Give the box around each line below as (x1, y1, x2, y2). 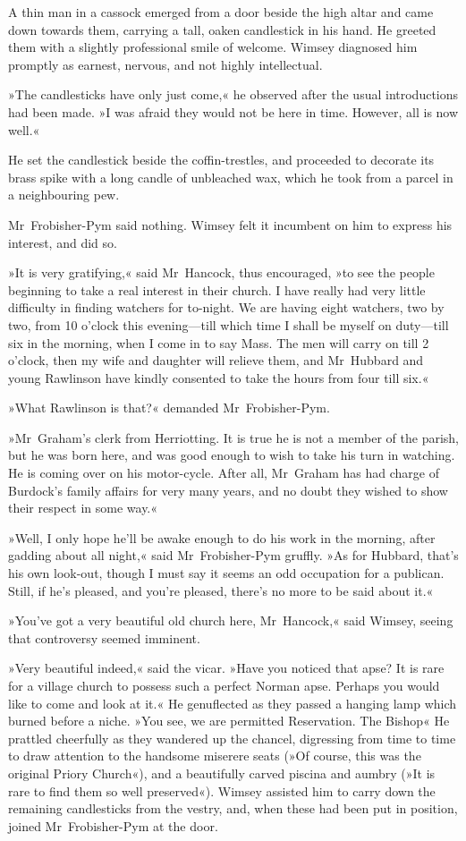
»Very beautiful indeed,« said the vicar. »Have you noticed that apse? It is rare (8, 658, 445, 677)
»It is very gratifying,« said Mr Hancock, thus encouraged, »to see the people (8, 263, 435, 282)
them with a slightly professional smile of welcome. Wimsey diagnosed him (8, 38, 418, 56)
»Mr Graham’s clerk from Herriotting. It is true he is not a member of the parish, (8, 428, 459, 446)
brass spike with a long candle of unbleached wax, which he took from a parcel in (8, 167, 453, 186)
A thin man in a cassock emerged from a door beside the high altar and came (8, 3, 434, 21)
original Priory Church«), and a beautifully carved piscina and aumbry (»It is (8, 763, 436, 782)
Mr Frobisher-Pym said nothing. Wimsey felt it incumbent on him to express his (8, 215, 453, 234)
